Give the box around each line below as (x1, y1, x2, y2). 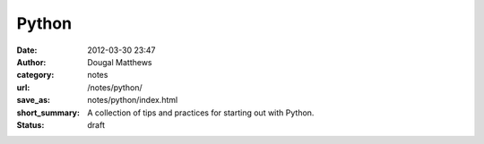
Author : (16, 56, 47, 67)
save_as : (16, 95, 51, 106)
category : (16, 70, 55, 80)
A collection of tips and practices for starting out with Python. (87, 107, 315, 118)
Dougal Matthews (87, 56, 152, 67)
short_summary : (16, 107, 81, 118)
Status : (16, 119, 45, 130)
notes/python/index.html (87, 95, 178, 106)
